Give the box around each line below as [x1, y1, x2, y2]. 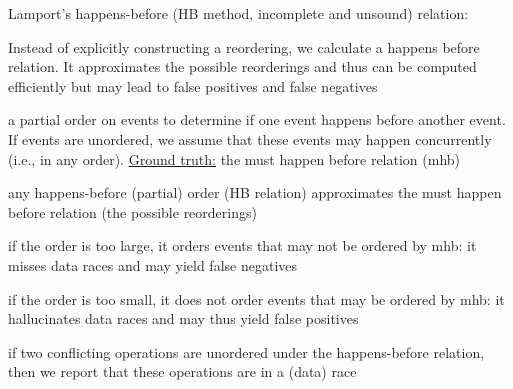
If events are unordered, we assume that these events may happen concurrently [8, 128, 492, 149]
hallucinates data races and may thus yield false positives [8, 308, 359, 329]
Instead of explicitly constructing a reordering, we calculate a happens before [8, 36, 480, 57]
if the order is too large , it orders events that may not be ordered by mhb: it [8, 235, 477, 256]
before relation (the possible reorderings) [8, 201, 257, 222]
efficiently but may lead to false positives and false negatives [8, 75, 378, 96]
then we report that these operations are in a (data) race [8, 361, 357, 382]
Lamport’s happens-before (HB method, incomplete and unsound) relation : [8, 3, 469, 23]
